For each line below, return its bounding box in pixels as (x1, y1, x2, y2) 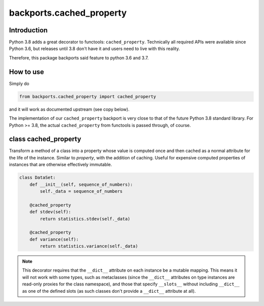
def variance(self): (29, 236, 79, 242)
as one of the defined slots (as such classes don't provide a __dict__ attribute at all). (22, 288, 196, 294)
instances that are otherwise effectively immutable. (9, 162, 112, 168)
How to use (9, 68, 44, 76)
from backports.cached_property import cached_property (19, 94, 156, 99)
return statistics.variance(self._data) (40, 243, 138, 249)
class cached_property (9, 135, 82, 143)
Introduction (9, 26, 48, 34)
